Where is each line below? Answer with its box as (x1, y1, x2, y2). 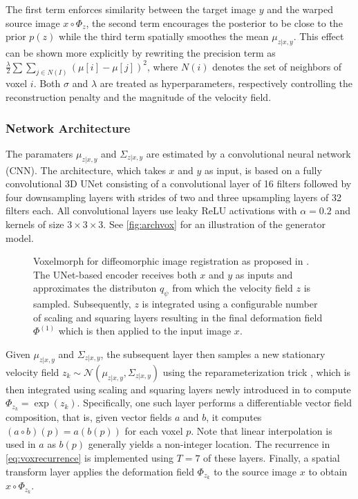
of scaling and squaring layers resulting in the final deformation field (33, 310, 323, 324)
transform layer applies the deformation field (6, 464, 194, 478)
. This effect (293, 29, 344, 44)
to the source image (214, 464, 297, 478)
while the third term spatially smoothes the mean (59, 29, 269, 44)
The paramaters (6, 146, 73, 160)
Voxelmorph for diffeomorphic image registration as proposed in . (33, 254, 310, 268)
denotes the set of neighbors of (212, 59, 342, 73)
